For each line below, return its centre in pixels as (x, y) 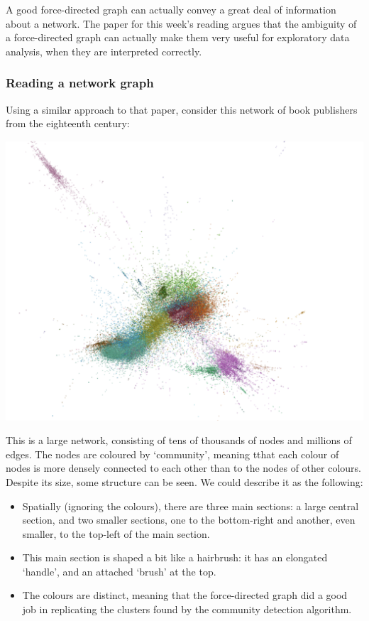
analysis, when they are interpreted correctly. (104, 51)
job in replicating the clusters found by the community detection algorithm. (187, 609)
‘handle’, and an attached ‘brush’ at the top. (119, 571)
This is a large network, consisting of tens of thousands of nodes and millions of (179, 440)
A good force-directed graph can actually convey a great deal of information (171, 9)
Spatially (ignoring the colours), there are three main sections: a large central (191, 506)
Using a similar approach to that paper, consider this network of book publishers (182, 109)
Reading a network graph (80, 83)
